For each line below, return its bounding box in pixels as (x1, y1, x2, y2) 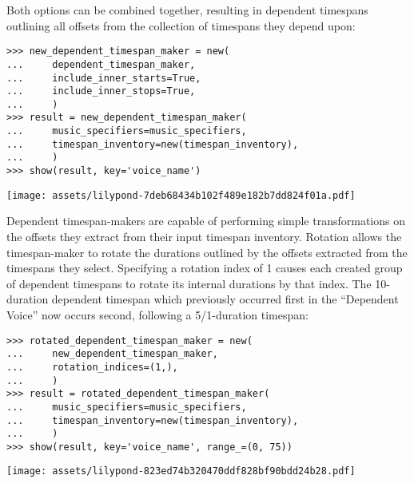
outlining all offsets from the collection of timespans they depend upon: (6, 17, 356, 34)
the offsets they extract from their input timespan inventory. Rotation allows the (6, 228, 402, 244)
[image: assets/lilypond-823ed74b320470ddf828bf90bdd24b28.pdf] (6, 465, 356, 477)
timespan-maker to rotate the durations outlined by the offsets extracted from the (6, 243, 408, 260)
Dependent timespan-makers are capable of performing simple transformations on (6, 212, 405, 229)
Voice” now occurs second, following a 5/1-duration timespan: (6, 306, 309, 323)
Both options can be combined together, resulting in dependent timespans (6, 2, 368, 18)
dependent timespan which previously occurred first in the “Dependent (51, 291, 399, 307)
